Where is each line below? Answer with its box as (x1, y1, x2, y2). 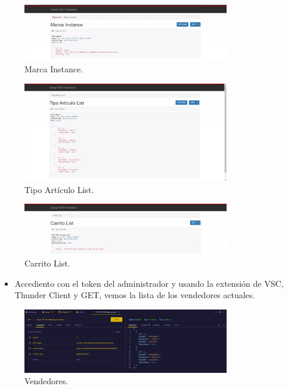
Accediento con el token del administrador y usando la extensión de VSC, (14, 277, 284, 289)
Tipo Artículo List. (24, 183, 94, 195)
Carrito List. (24, 257, 70, 269)
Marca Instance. (24, 63, 83, 75)
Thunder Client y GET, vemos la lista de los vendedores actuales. (14, 289, 255, 301)
